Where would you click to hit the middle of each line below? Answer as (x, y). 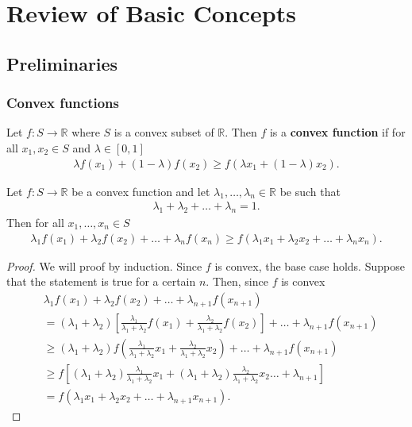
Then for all (35, 223)
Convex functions (63, 103)
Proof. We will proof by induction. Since (104, 265)
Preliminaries (62, 63)
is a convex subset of (164, 132)
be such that (310, 191)
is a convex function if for (337, 132)
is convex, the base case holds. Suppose (310, 265)
